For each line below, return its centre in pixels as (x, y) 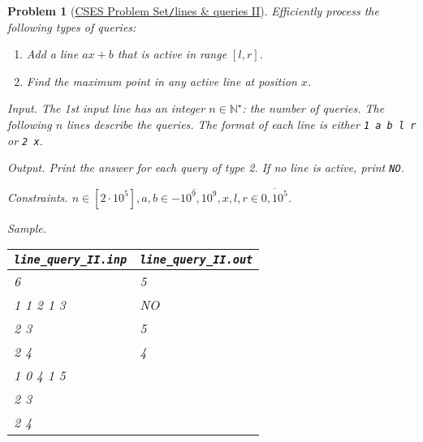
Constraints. (38, 197)
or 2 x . (25, 140)
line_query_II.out (196, 260)
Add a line (52, 54)
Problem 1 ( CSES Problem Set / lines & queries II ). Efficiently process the (193, 11)
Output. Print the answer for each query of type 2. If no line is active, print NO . (206, 167)
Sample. (27, 227)
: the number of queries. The (313, 108)
